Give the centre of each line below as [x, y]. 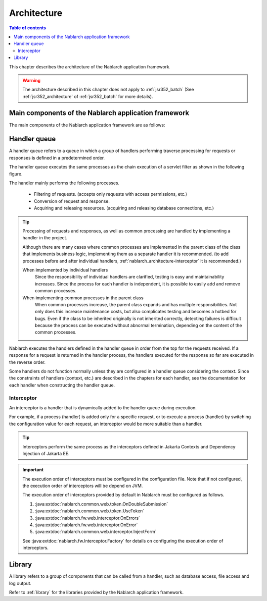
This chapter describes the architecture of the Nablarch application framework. [90, 66]
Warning [31, 80]
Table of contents [28, 28]
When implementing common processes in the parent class [83, 298]
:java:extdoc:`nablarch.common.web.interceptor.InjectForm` [96, 532]
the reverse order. [27, 362]
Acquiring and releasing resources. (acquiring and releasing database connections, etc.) [124, 208]
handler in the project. [45, 238]
